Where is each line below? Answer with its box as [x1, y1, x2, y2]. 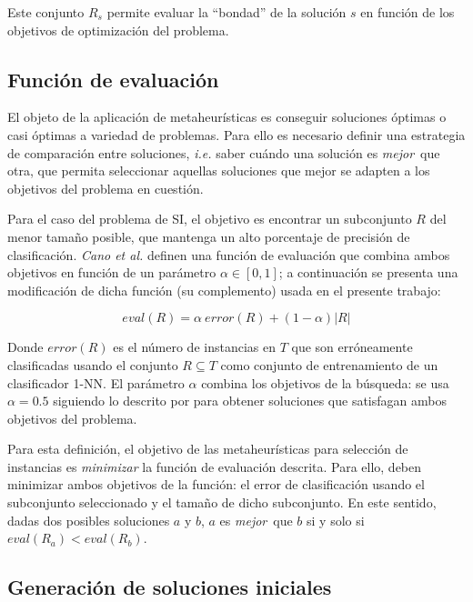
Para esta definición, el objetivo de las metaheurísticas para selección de [7, 439, 408, 458]
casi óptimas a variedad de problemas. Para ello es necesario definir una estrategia [7, 125, 466, 144]
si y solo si [307, 510, 365, 529]
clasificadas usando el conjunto [7, 355, 178, 374]
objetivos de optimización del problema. [7, 20, 229, 39]
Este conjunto [7, 3, 85, 21]
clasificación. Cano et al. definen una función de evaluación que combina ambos [7, 245, 450, 264]
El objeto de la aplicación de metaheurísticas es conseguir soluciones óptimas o [7, 107, 447, 126]
